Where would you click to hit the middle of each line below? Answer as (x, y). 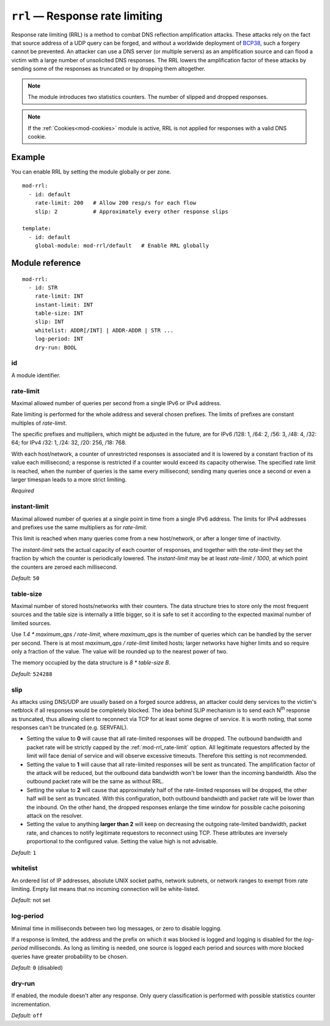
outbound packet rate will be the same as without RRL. (95, 782)
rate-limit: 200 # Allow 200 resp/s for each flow (116, 203)
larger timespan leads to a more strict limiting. (69, 480)
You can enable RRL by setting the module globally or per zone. (91, 172)
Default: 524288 (32, 674)
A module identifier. (36, 375)
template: (37, 229)
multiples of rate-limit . (39, 423)
